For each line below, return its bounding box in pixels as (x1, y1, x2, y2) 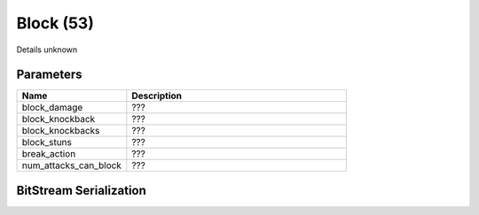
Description (131, 89, 182, 102)
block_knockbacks (21, 125, 100, 137)
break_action (21, 148, 76, 160)
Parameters (16, 67, 82, 82)
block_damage (21, 102, 83, 114)
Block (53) (16, 13, 95, 33)
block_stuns (21, 136, 73, 149)
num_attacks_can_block (21, 159, 122, 172)
